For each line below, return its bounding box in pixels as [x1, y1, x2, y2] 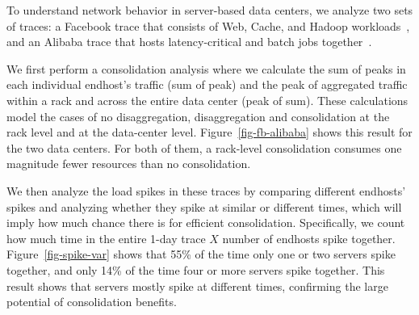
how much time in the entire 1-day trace [6, 229, 206, 246]
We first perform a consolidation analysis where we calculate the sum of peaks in [6, 60, 406, 77]
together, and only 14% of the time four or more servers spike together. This [6, 261, 385, 278]
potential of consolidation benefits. [6, 293, 177, 310]
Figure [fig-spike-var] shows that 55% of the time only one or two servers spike [6, 246, 396, 262]
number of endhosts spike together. [222, 229, 396, 246]
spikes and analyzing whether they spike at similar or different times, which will [6, 198, 402, 215]
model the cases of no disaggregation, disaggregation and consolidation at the [6, 107, 390, 124]
